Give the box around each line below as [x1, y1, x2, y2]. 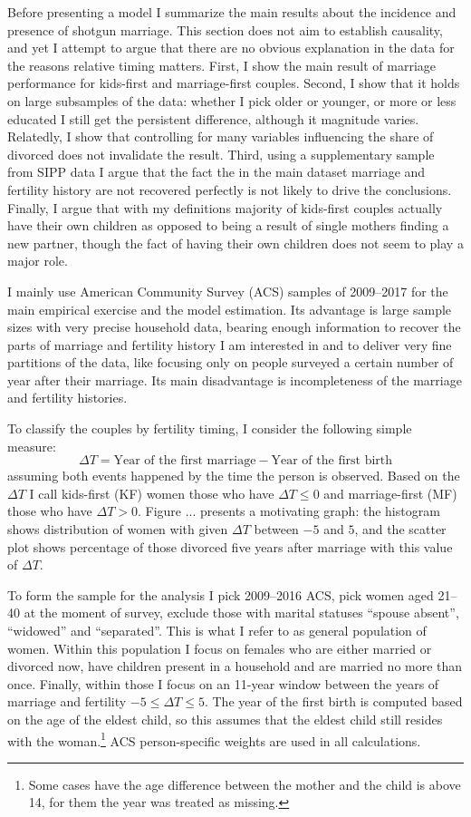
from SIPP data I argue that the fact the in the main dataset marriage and [7, 162, 426, 181]
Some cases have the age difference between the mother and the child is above [28, 774, 461, 793]
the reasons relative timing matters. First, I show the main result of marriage [7, 55, 437, 74]
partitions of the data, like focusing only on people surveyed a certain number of [7, 353, 454, 372]
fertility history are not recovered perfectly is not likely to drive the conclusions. [7, 180, 452, 199]
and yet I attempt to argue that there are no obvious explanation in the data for [7, 38, 455, 57]
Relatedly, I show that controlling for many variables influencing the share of [7, 127, 434, 146]
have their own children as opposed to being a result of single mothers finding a [7, 216, 449, 235]
